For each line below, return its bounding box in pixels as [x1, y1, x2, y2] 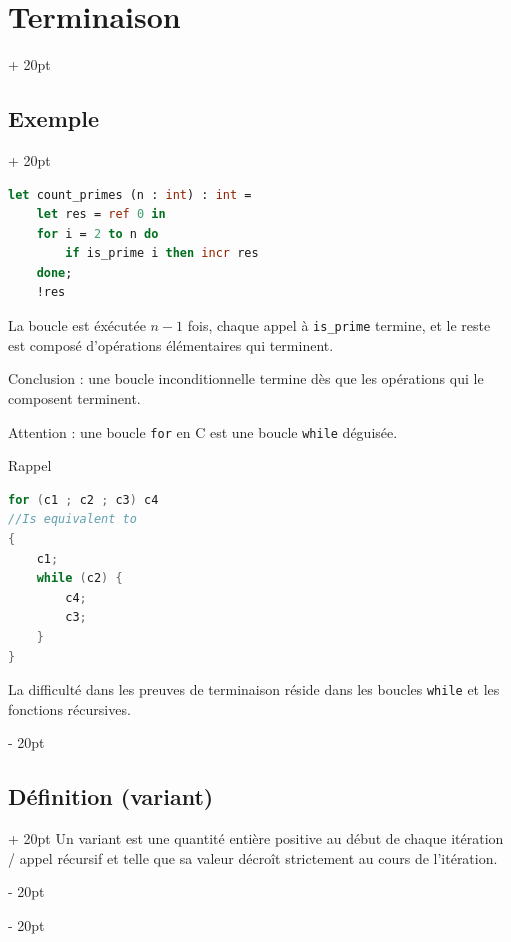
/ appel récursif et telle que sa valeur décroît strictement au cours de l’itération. [8, 847, 498, 868]
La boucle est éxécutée [8, 315, 146, 336]
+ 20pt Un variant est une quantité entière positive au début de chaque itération [8, 828, 504, 849]
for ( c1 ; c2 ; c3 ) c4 [8, 492, 159, 507]
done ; [36, 265, 73, 280]
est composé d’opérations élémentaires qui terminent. [8, 334, 334, 355]
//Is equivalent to [8, 512, 137, 527]
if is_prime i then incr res [65, 246, 259, 261]
